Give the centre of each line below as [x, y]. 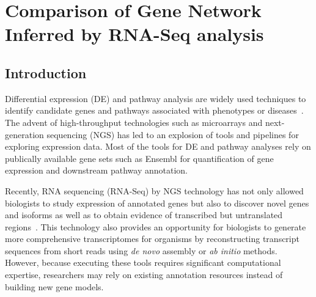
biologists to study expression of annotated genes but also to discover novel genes [157, 203]
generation [24, 134]
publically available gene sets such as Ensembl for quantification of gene [139, 158]
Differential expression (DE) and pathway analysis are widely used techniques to [156, 98]
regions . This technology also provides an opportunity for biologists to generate [156, 226]
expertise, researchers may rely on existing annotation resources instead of [144, 275]
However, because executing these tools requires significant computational [143, 262]
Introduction [46, 72]
